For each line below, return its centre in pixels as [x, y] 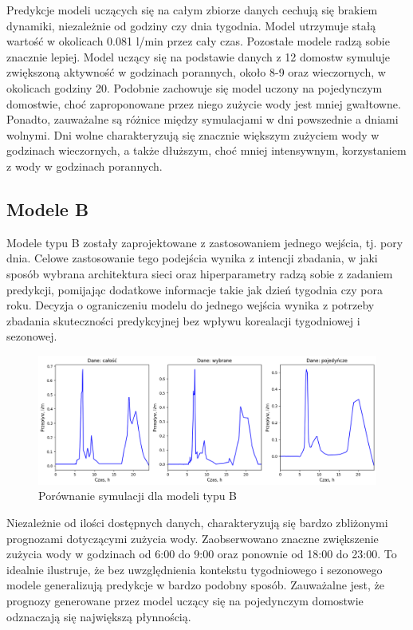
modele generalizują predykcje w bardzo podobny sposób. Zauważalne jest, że [196, 585]
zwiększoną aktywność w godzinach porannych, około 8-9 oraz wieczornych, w [196, 72]
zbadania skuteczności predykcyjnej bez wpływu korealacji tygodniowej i [183, 320]
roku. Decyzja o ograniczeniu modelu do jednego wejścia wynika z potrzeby [191, 305]
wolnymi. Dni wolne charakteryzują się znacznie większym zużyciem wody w [193, 134]
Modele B [48, 209]
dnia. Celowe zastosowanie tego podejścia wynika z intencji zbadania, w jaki [192, 258]
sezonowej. [32, 336]
